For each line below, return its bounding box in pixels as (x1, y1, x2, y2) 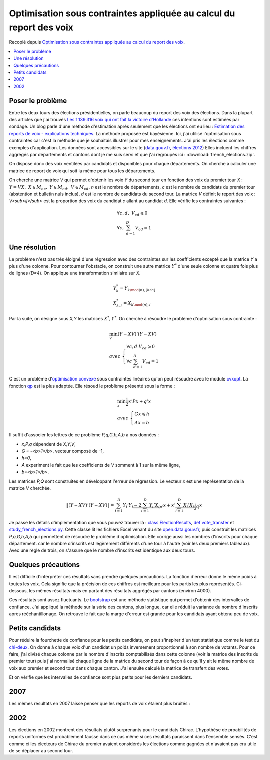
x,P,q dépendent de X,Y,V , (21, 441, 76, 447)
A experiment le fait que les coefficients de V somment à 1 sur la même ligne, (21, 462, 180, 468)
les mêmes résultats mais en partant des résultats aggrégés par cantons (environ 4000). (29, 588, 212, 594)
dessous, (9, 588, 28, 594)
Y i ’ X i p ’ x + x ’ (149, 502, 176, 509)
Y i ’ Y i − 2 (122, 502, 142, 509)
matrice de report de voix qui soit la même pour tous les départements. (9, 168, 156, 174)
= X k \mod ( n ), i (123, 300, 151, 307)
